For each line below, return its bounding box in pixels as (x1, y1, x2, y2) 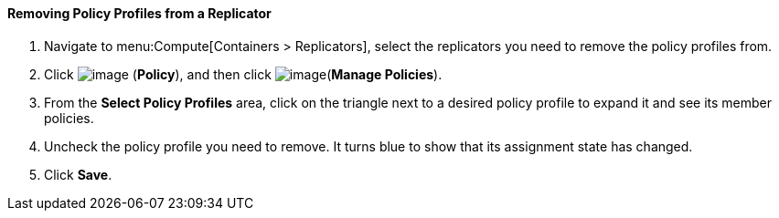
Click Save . (44, 166, 112, 182)
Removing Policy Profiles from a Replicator (7, 5, 272, 21)
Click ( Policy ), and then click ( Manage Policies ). (44, 66, 443, 82)
